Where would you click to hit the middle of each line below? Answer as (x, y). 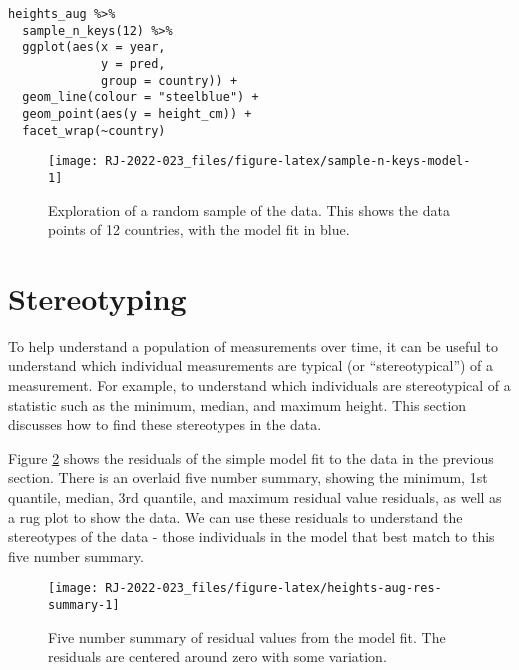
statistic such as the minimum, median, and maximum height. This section (237, 404)
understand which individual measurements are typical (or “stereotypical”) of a (251, 365)
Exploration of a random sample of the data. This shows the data (249, 209)
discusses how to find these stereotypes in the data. (165, 424)
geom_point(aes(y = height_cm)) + (137, 113)
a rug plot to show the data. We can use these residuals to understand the (235, 516)
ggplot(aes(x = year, (94, 47)
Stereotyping (97, 297)
